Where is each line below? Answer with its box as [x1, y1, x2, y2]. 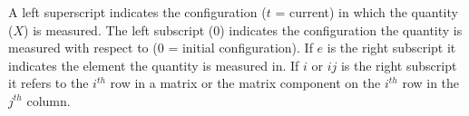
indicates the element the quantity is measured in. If [8, 55, 299, 74]
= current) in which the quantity [275, 3, 458, 21]
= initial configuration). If [168, 38, 313, 57]
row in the [402, 73, 460, 92]
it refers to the [8, 73, 89, 92]
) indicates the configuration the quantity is [220, 20, 463, 39]
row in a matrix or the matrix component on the [110, 73, 381, 92]
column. [26, 91, 71, 110]
